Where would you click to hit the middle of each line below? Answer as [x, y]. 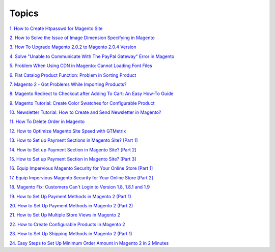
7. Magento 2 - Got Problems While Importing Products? [68, 84]
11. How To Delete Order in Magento [47, 121]
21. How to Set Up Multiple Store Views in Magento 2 [65, 215]
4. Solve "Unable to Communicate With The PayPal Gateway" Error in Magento [92, 56]
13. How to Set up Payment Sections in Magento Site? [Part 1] [74, 140]
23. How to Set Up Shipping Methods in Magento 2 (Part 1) [71, 234]
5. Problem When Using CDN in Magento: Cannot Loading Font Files [81, 66]
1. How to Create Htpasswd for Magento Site [56, 28]
